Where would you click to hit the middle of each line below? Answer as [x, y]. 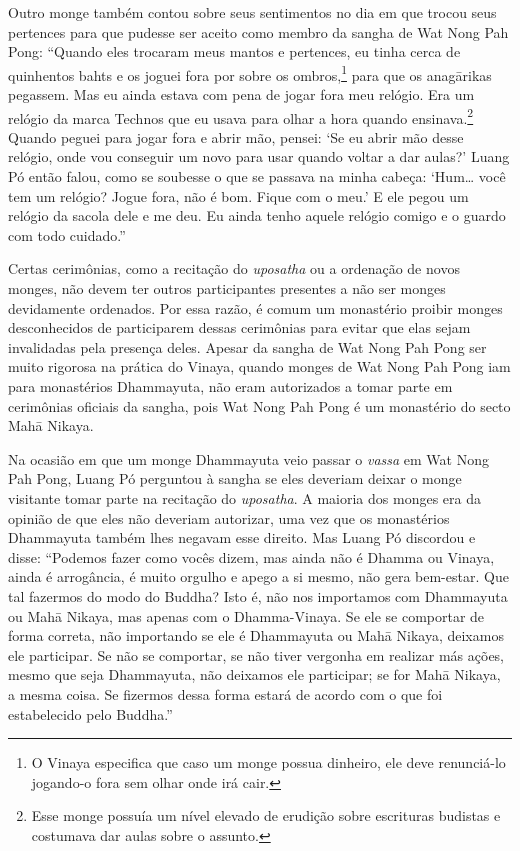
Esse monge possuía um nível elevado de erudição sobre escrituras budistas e [266, 815]
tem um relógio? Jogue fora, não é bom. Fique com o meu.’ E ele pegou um [238, 195]
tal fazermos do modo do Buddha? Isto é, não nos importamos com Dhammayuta [258, 595]
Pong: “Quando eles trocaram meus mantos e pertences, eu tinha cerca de [234, 51]
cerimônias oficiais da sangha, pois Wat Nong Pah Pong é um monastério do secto [259, 405]
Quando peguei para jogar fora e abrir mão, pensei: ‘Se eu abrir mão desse [236, 136]
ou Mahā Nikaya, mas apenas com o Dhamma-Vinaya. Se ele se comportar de [246, 615]
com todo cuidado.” [67, 234]
